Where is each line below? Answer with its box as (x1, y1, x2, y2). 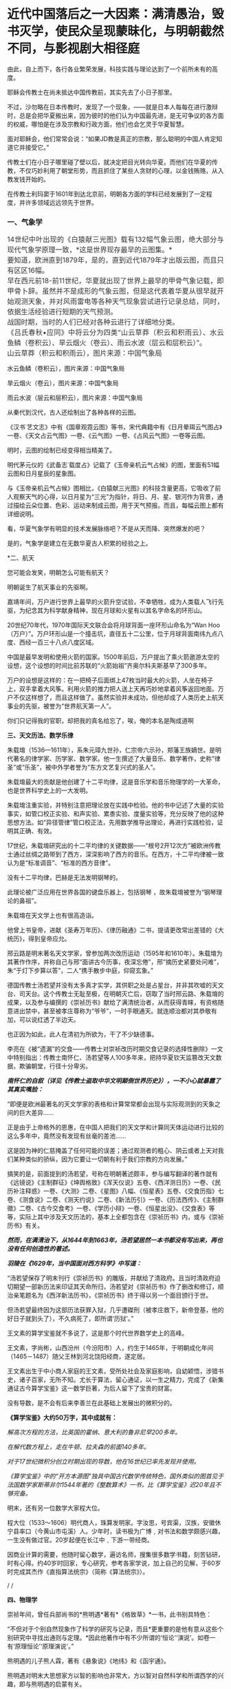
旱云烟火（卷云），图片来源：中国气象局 (7, 379, 119, 387)
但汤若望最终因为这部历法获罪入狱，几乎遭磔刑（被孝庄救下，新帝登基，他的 (7, 1306, 224, 1314)
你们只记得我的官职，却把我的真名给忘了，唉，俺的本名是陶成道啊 (7, 717, 194, 725)
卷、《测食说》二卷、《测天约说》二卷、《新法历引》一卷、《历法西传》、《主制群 (7, 1196, 224, 1204)
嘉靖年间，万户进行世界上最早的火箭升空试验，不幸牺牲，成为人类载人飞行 (7, 597, 218, 606)
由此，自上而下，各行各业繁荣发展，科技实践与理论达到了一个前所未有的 (7, 65, 212, 73)
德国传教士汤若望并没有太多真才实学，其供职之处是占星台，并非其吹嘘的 (7, 981, 212, 990)
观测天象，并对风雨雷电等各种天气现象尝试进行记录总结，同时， (14, 297, 224, 307)
